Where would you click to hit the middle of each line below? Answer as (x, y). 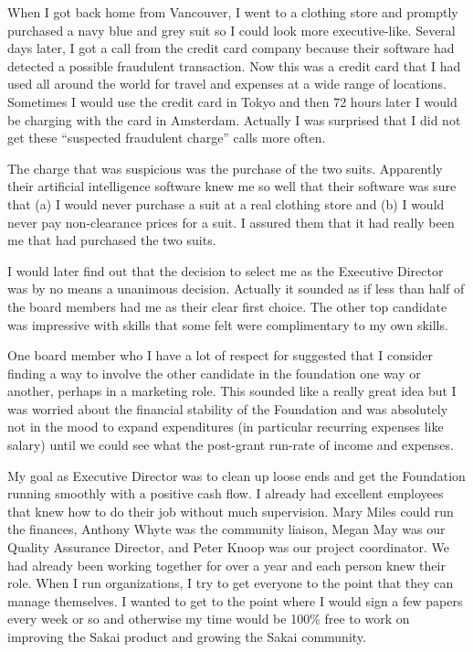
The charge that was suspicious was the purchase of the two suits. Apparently (225, 168)
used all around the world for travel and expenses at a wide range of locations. (227, 84)
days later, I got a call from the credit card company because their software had (231, 48)
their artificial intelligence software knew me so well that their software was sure (232, 186)
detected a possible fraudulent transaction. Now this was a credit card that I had (234, 65)
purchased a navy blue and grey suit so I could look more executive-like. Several (231, 30)
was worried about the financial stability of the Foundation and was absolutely (228, 408)
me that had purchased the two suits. (112, 240)
